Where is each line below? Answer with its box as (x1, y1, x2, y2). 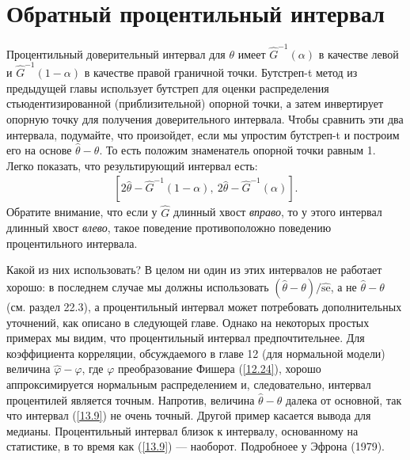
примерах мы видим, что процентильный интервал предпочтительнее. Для (6, 329, 365, 346)
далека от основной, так (285, 391, 402, 408)
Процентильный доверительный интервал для (6, 45, 226, 62)
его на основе (6, 142, 72, 158)
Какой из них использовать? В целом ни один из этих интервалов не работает (6, 261, 382, 278)
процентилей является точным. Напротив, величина (6, 391, 255, 408)
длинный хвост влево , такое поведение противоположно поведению (6, 219, 332, 236)
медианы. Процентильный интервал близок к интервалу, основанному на (6, 422, 359, 439)
